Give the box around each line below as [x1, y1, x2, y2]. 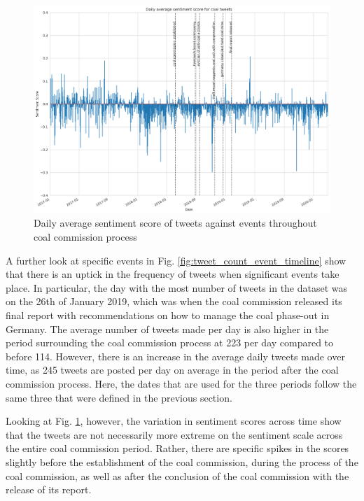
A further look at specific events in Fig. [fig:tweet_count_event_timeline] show [6, 253, 346, 267]
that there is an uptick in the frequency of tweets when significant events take [6, 267, 339, 281]
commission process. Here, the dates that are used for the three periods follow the [6, 376, 357, 390]
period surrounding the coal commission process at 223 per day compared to [6, 335, 334, 350]
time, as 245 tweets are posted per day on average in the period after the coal [6, 362, 339, 377]
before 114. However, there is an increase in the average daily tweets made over [6, 348, 345, 363]
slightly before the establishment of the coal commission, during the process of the [6, 454, 358, 469]
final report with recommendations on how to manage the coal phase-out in [6, 308, 330, 323]
